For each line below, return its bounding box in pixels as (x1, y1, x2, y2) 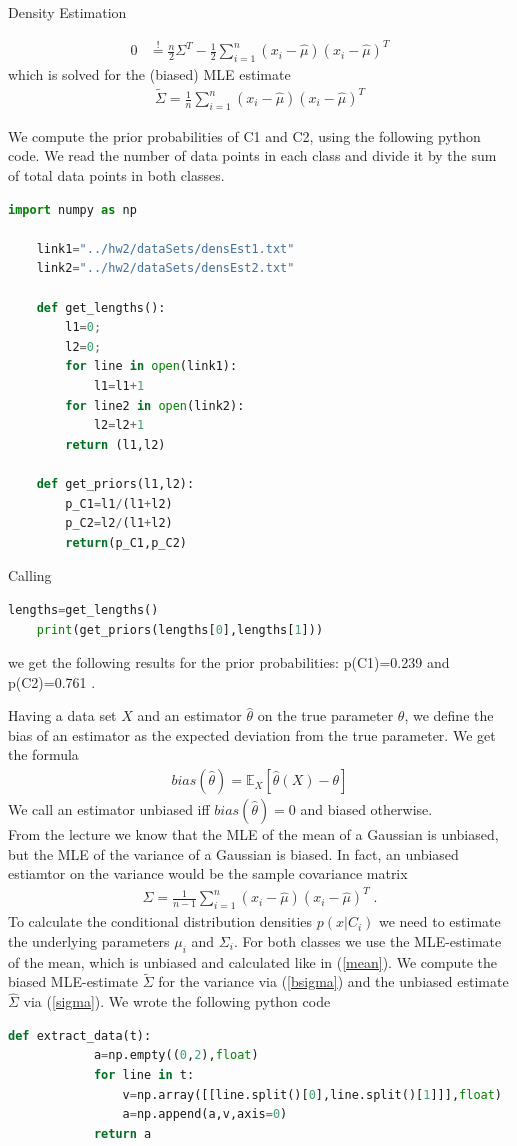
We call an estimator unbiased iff (8, 799, 210, 820)
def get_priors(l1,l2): (36, 476, 195, 491)
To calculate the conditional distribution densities (8, 911, 313, 932)
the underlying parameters (8, 930, 170, 951)
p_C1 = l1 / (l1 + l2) (65, 496, 173, 511)
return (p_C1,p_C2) (65, 535, 187, 550)
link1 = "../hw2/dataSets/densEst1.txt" (36, 241, 295, 256)
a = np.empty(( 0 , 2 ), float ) (93, 1048, 259, 1063)
